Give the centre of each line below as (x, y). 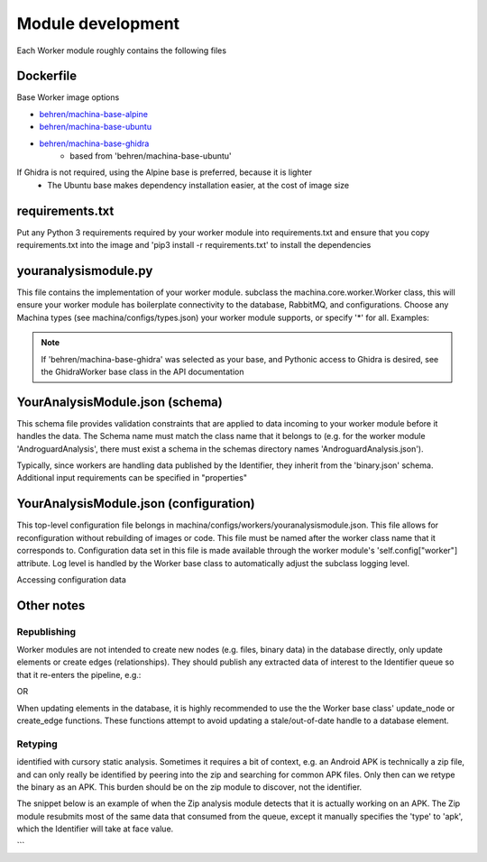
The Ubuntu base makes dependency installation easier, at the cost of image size (198, 185)
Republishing (46, 631)
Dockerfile (47, 76)
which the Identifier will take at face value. (95, 829)
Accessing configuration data (71, 579)
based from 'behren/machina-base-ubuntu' (151, 156)
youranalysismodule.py (85, 271)
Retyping (37, 744)
